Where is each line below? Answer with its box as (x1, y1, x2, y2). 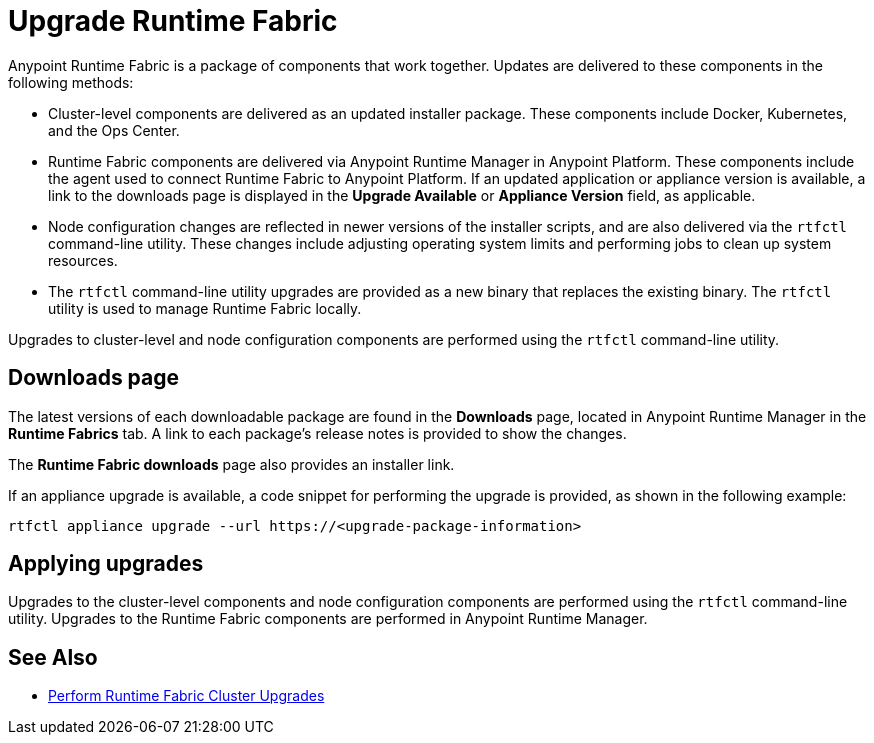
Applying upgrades (8, 551, 204, 577)
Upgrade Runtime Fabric (8, 4, 338, 38)
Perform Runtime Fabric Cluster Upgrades (48, 687, 325, 705)
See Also (8, 644, 98, 670)
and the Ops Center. (48, 121, 180, 139)
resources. (48, 251, 118, 269)
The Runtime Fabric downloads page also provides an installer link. (8, 455, 455, 473)
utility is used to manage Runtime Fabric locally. (48, 299, 362, 317)
